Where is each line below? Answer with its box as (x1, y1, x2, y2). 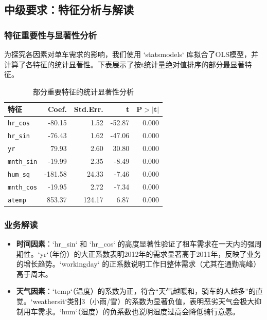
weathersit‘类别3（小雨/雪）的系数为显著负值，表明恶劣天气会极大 (32, 296, 255, 306)
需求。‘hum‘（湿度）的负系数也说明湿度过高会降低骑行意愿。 (38, 306, 240, 316)
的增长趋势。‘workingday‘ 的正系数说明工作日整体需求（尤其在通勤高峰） (16, 258, 261, 269)
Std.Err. (74, 104, 103, 115)
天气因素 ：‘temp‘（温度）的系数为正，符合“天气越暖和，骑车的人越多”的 (16, 286, 256, 296)
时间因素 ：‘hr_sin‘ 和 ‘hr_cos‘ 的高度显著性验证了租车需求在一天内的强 (16, 238, 255, 249)
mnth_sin (8, 158, 38, 165)
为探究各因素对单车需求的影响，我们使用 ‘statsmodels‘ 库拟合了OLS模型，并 (4, 49, 258, 59)
